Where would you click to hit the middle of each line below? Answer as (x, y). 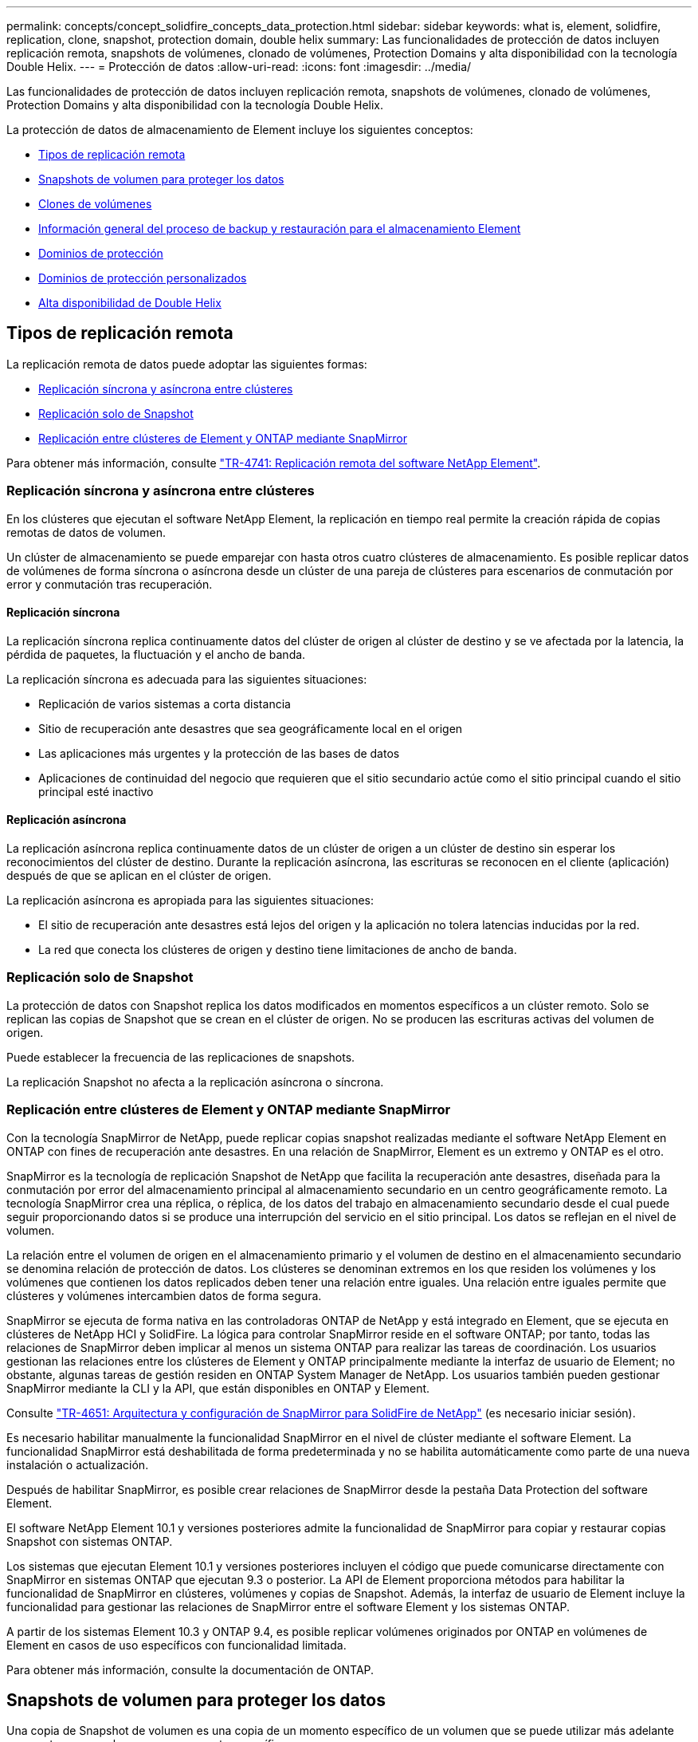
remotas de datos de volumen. (86, 532)
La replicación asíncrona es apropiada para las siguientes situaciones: (190, 901)
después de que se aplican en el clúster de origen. (139, 876)
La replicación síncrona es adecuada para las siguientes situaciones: (187, 679)
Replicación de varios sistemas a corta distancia (165, 703)
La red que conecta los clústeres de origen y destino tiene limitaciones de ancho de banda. (278, 950)
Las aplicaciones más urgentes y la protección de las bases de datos (219, 753)
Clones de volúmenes (95, 204)
